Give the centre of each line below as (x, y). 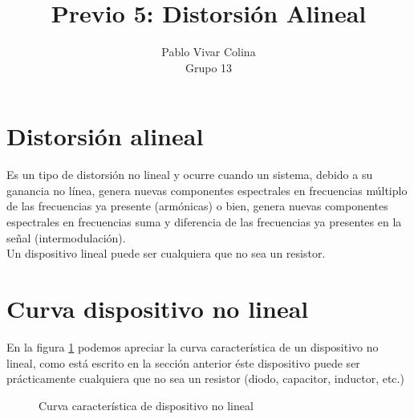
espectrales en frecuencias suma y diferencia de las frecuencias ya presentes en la (204, 222)
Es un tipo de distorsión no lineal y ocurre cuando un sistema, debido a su (190, 175)
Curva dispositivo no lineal (158, 308)
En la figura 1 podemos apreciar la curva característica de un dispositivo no (193, 346)
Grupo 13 (209, 67)
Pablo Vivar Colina (209, 52)
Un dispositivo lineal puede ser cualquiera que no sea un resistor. (166, 253)
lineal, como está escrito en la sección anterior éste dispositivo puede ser (183, 362)
